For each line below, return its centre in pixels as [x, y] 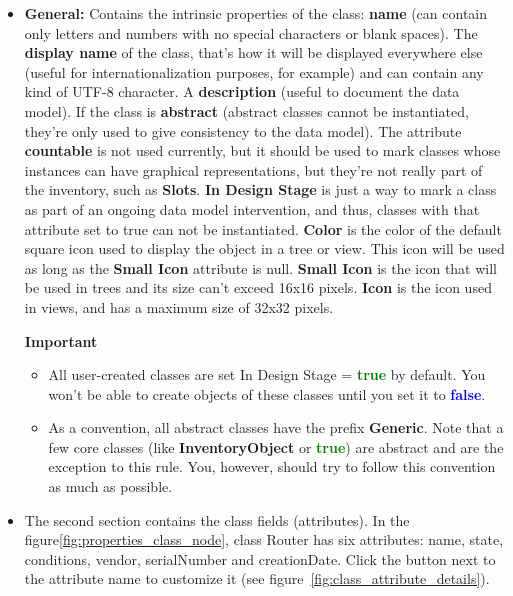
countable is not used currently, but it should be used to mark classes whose [262, 150]
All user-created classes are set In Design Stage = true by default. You [267, 374]
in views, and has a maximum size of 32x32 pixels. [179, 306]
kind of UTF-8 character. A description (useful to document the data [242, 91]
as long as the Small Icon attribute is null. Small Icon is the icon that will [261, 267]
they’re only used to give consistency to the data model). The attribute [243, 130]
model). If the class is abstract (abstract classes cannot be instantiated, [246, 110]
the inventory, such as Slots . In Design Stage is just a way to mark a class [260, 189]
